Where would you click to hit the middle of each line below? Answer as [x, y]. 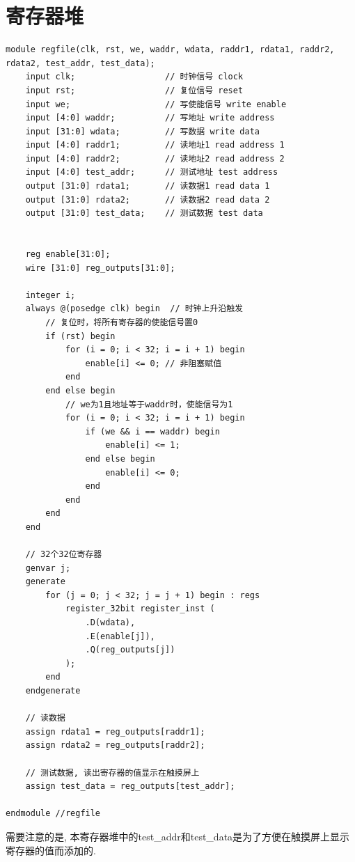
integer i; [50, 295]
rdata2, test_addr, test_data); [80, 63]
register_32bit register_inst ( [140, 609]
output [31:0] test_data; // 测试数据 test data [144, 213]
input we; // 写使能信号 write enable [156, 104]
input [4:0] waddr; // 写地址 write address [150, 118]
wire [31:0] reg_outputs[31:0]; [100, 268]
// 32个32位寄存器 [64, 555]
